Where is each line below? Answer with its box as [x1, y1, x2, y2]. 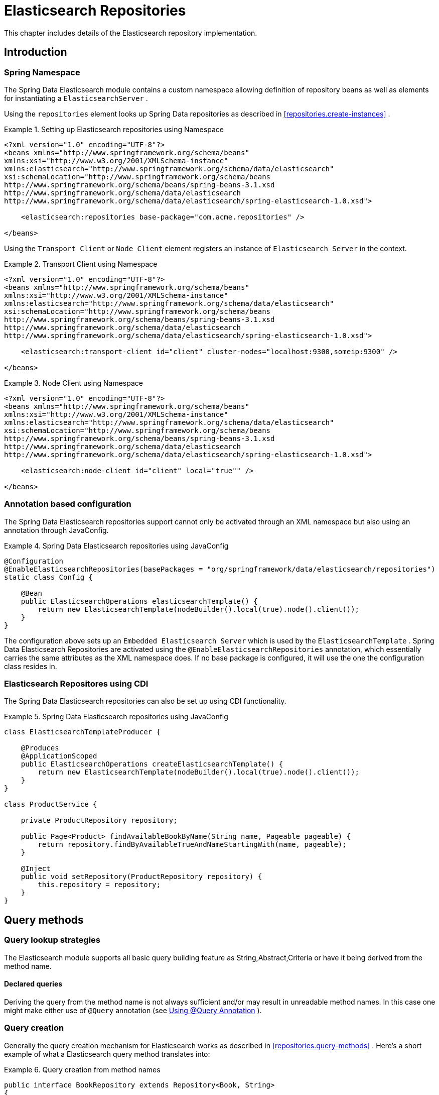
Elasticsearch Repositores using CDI [4, 679, 149, 689]
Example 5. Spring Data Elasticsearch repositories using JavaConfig [4, 712, 228, 721]
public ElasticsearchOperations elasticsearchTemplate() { [21, 597, 258, 605]
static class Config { [4, 573, 93, 581]
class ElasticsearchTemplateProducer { [4, 728, 161, 736]
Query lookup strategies [4, 935, 100, 945]
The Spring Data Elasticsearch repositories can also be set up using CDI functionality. [4, 697, 286, 706]
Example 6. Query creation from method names [4, 1065, 161, 1074]
